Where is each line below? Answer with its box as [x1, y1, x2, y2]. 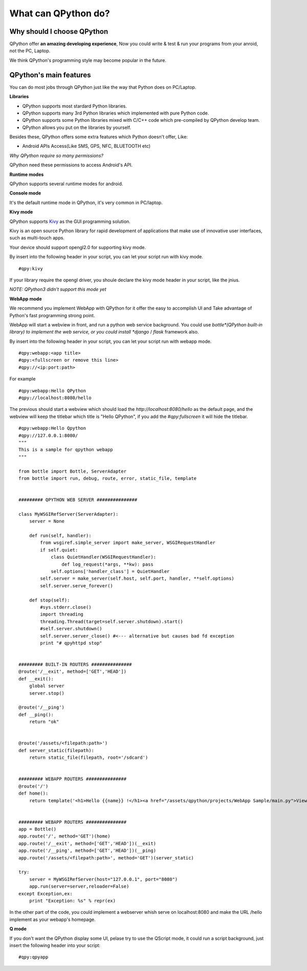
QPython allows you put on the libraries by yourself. [22, 124, 131, 130]
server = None [29, 518, 65, 524]
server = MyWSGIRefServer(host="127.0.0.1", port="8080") [29, 876, 178, 882]
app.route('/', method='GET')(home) [18, 833, 111, 839]
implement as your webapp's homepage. [9, 916, 96, 922]
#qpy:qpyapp [18, 954, 49, 960]
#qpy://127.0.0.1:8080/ [18, 432, 78, 438]
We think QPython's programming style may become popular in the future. [9, 57, 166, 63]
